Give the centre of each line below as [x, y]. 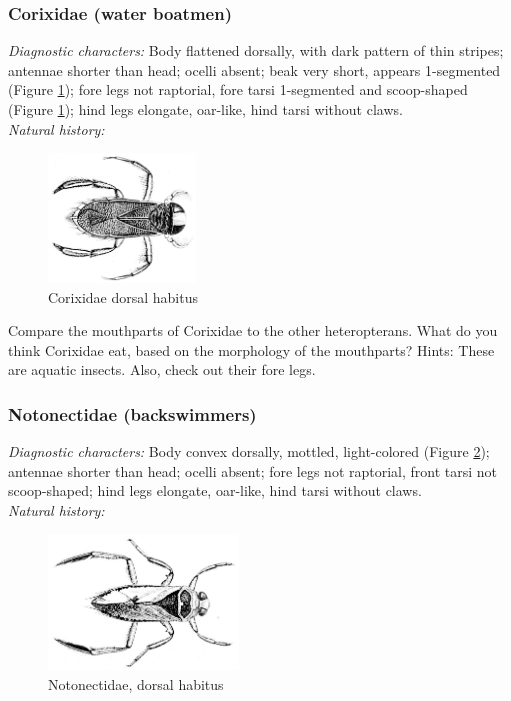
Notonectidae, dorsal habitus [136, 683]
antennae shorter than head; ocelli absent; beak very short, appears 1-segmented [254, 69]
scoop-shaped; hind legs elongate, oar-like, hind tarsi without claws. [215, 490]
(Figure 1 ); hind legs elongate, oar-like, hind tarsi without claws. [205, 109]
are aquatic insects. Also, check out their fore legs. [162, 369]
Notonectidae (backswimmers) [132, 413]
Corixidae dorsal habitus [123, 296]
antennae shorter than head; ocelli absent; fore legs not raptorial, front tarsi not [253, 470]
